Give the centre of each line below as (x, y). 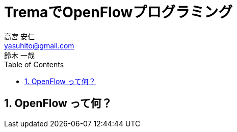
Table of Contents (34, 64)
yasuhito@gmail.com (39, 45)
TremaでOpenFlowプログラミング (118, 12)
